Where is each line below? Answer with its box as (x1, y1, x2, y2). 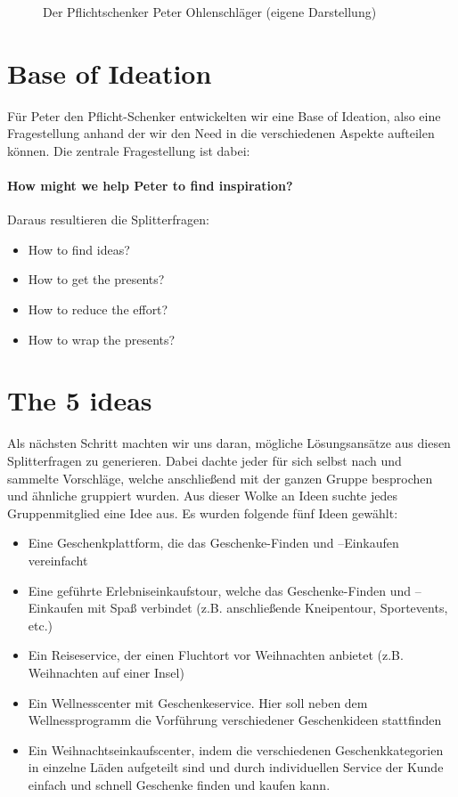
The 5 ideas (7, 382, 152, 419)
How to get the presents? (28, 270, 165, 289)
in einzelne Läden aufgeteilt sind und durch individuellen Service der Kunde (28, 758, 444, 777)
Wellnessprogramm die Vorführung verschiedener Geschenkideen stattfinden (28, 711, 442, 729)
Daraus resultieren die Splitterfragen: (7, 210, 209, 229)
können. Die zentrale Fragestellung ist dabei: (7, 141, 250, 159)
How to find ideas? (28, 240, 130, 258)
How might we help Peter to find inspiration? (7, 176, 293, 195)
